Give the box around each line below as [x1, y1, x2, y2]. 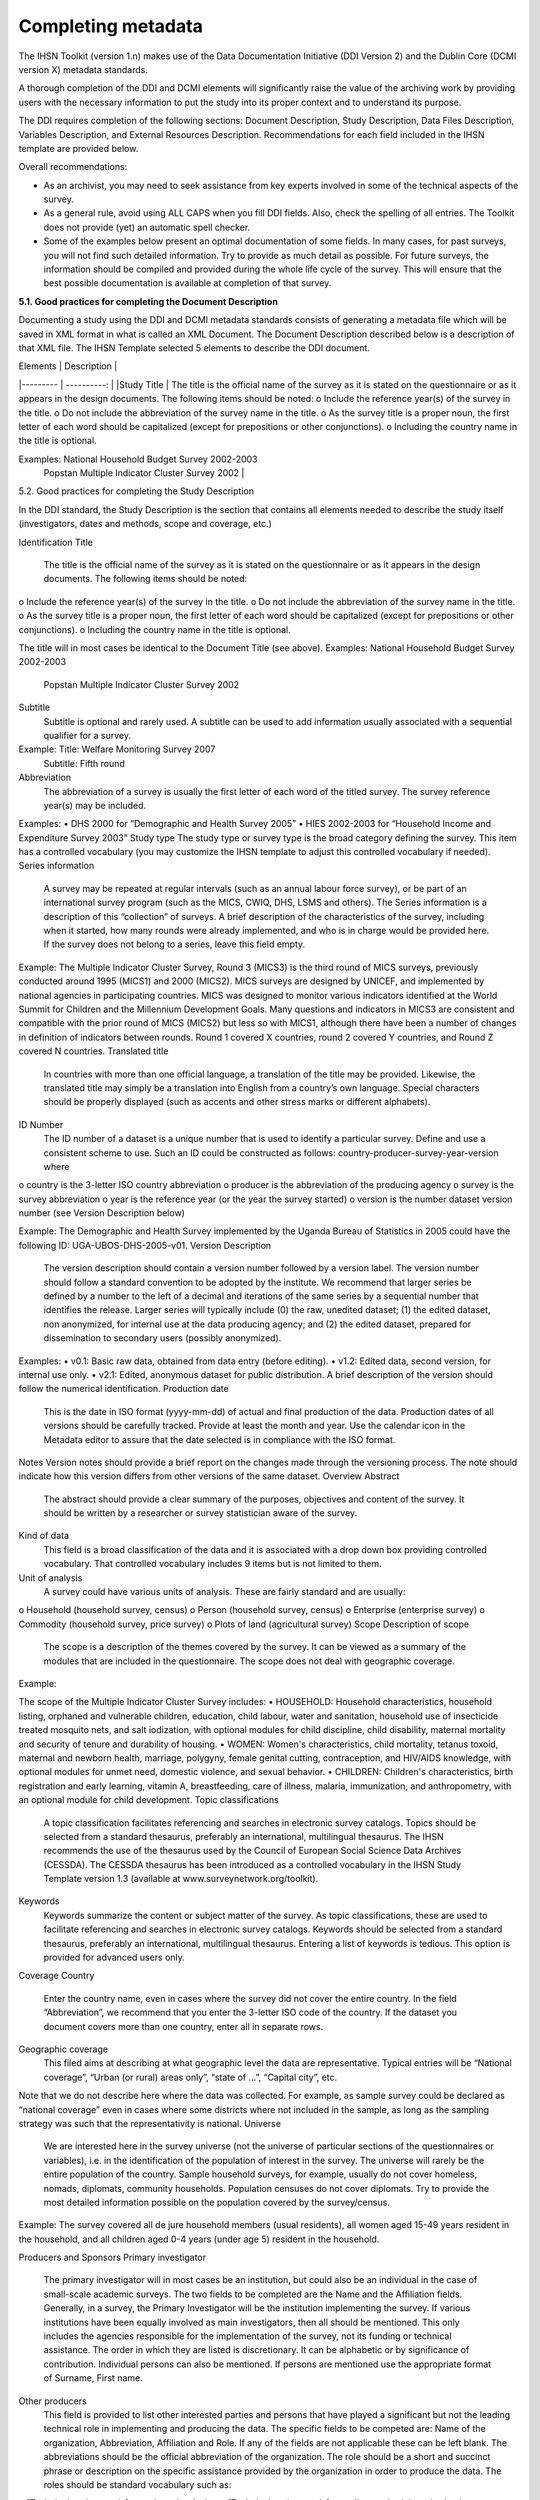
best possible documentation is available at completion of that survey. [43, 277, 332, 289]
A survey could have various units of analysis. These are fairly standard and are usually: [43, 1586, 406, 1598]
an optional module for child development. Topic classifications [18, 1794, 279, 1806]
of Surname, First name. [43, 2372, 144, 2384]
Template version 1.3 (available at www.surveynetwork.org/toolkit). [43, 1873, 319, 1885]
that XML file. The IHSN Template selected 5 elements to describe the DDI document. [18, 341, 370, 354]
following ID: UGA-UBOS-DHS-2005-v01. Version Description [18, 1239, 272, 1251]
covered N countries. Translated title [18, 1045, 169, 1057]
